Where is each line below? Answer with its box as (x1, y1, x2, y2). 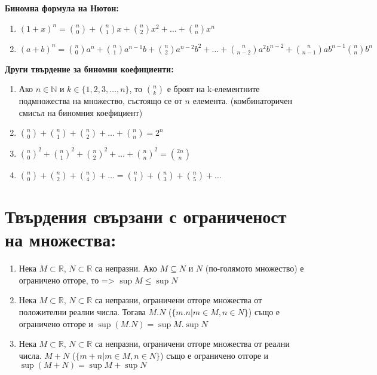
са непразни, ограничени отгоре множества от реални (94, 337, 290, 350)
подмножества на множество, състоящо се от (19, 94, 182, 107)
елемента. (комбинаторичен (192, 94, 292, 107)
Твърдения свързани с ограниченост (5, 204, 287, 228)
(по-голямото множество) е (205, 262, 304, 275)
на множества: (5, 227, 117, 252)
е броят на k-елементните (167, 83, 260, 95)
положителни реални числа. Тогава (19, 305, 146, 318)
